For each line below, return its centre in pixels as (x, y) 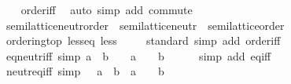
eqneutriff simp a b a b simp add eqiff (138, 55)
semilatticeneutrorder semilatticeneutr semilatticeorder (145, 25)
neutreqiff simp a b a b (85, 71)
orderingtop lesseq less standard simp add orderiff (143, 40)
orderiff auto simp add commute (107, 9)
